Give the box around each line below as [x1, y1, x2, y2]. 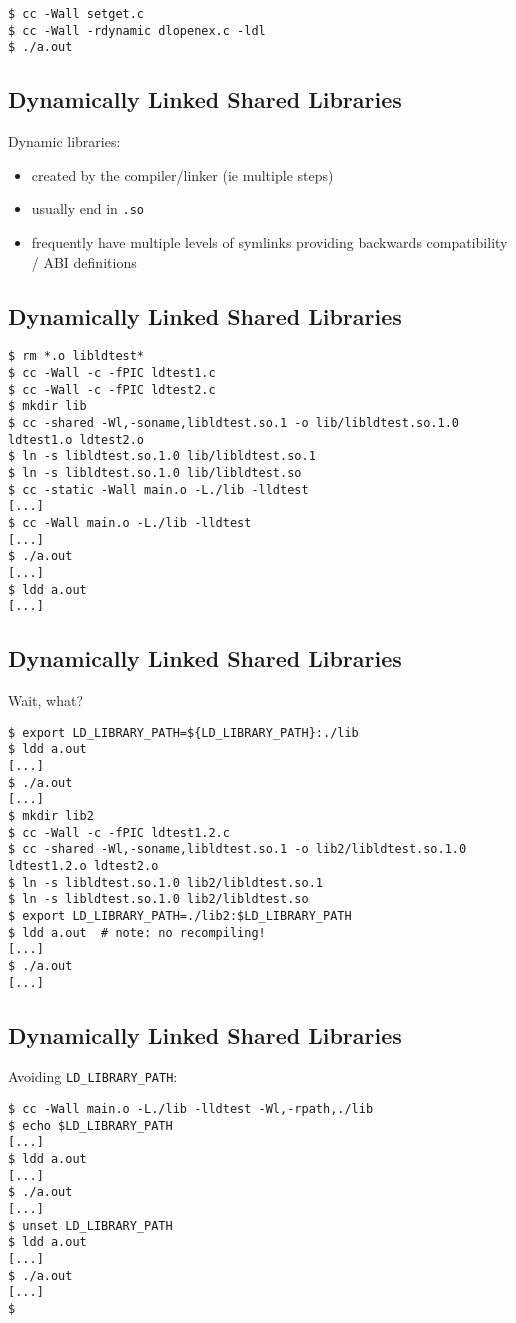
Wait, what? [8, 690, 84, 711]
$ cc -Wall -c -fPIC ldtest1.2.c [8, 825, 230, 840]
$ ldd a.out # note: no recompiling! [8, 925, 266, 940]
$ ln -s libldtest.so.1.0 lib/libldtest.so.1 [8, 449, 316, 464]
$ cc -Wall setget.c [8, 7, 145, 21]
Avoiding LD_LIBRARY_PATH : [8, 1066, 178, 1087]
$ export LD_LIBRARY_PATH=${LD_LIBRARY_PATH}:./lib [8, 725, 359, 740]
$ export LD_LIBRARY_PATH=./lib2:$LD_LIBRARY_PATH [8, 908, 352, 923]
